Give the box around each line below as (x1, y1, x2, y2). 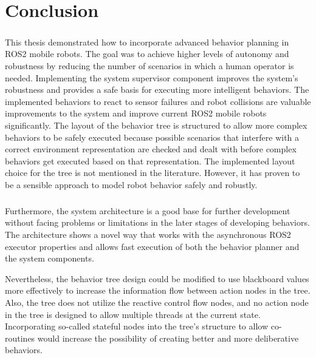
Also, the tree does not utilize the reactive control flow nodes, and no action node (5, 296, 309, 308)
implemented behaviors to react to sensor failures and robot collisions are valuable (5, 95, 311, 107)
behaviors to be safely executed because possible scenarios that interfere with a (5, 130, 300, 143)
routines (5, 331, 35, 344)
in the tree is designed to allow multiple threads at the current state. (5, 308, 261, 320)
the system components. (5, 252, 94, 265)
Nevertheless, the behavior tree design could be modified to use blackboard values (5, 272, 309, 285)
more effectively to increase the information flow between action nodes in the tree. (5, 284, 311, 297)
